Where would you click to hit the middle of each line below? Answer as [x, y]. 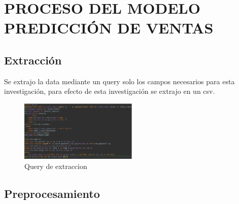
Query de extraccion [56, 166]
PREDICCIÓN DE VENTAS [109, 28]
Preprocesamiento [52, 193]
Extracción [33, 60]
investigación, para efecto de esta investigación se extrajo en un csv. [110, 91]
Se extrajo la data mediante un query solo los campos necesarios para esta [119, 81]
